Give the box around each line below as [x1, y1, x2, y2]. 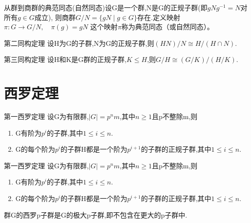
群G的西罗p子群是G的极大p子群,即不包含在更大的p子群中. [4, 209, 188, 220]
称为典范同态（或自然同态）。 [121, 21, 214, 32]
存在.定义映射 [137, 12, 181, 22]
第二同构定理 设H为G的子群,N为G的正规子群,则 [4, 38, 154, 48]
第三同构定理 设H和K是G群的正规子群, [4, 54, 126, 64]
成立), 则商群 [34, 12, 76, 22]
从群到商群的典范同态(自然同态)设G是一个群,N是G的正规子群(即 [4, 2, 208, 12]
